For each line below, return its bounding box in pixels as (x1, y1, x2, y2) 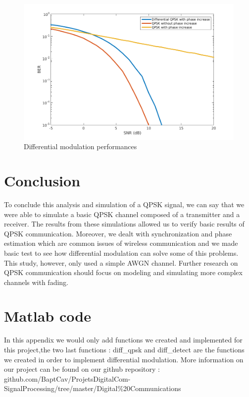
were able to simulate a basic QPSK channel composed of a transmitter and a (4, 209, 240, 219)
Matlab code (4, 306, 91, 326)
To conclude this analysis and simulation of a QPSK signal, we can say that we (4, 199, 245, 209)
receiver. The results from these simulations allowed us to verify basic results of (4, 219, 245, 229)
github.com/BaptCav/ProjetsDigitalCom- (4, 373, 131, 384)
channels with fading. (4, 277, 68, 287)
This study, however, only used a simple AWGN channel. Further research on (4, 257, 238, 268)
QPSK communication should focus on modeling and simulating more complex (4, 267, 243, 278)
